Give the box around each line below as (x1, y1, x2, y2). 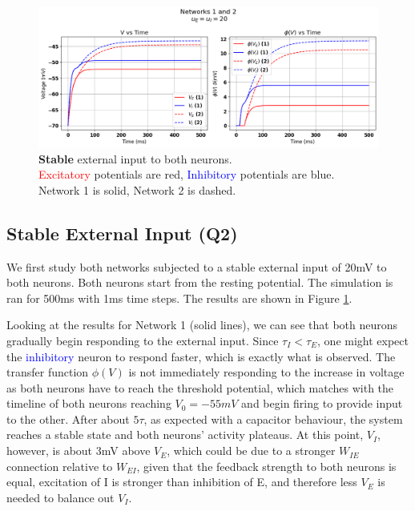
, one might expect (317, 332, 409, 348)
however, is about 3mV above (6, 442, 151, 459)
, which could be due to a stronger (167, 442, 336, 459)
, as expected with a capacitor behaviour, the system (143, 410, 403, 427)
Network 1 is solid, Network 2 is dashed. (38, 181, 236, 198)
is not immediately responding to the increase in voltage (128, 364, 405, 380)
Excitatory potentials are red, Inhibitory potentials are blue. (38, 166, 335, 183)
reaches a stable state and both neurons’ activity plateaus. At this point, (6, 426, 364, 443)
